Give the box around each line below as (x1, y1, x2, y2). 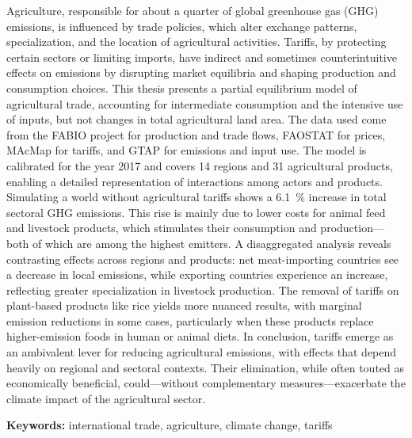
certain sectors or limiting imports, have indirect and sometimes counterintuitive (6, 48, 397, 65)
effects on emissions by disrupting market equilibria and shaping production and (6, 64, 396, 81)
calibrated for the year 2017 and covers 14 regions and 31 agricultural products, (6, 157, 393, 173)
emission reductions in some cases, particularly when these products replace (6, 312, 374, 329)
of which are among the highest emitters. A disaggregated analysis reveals (32, 234, 391, 251)
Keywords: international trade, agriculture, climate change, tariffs (6, 417, 333, 433)
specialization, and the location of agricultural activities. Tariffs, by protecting (6, 33, 387, 50)
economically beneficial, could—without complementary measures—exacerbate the (6, 375, 406, 391)
